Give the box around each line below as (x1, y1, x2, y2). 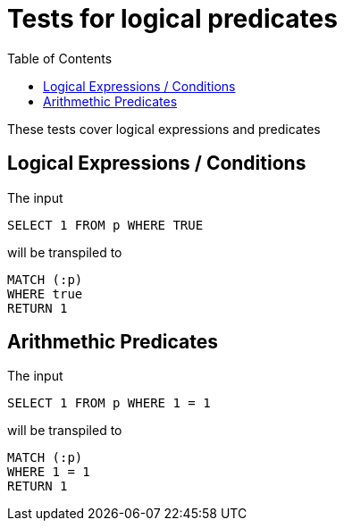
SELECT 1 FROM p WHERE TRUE (7, 217, 204, 232)
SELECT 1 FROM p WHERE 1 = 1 (7, 396, 211, 411)
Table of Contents (7, 50, 113, 66)
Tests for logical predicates (7, 4, 338, 34)
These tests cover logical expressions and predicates (7, 121, 321, 137)
